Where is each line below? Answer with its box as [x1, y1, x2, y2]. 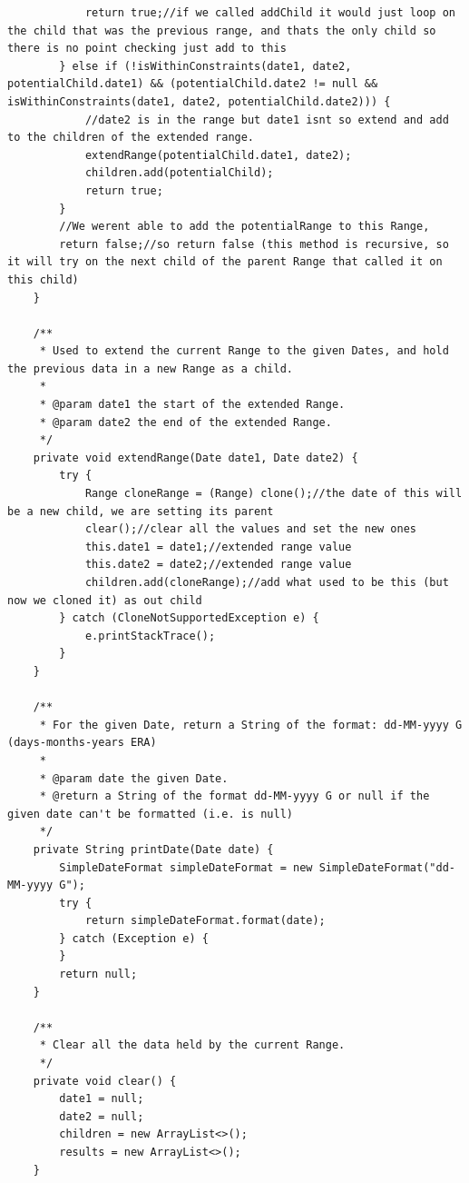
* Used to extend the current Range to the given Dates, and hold [39, 344, 449, 358]
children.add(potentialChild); [84, 166, 274, 180]
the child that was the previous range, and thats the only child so [7, 24, 436, 37]
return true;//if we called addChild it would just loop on [84, 6, 455, 19]
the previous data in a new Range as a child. [7, 362, 293, 375]
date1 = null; [59, 1092, 144, 1106]
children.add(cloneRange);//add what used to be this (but [84, 576, 449, 589]
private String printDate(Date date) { [33, 842, 274, 856]
